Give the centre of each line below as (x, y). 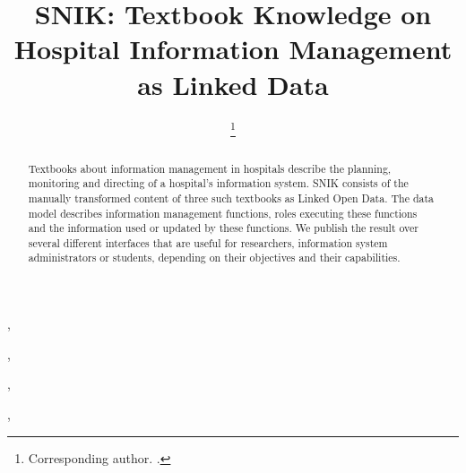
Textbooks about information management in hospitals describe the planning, (210, 168)
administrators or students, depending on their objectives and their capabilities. (214, 258)
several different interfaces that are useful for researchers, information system (208, 242)
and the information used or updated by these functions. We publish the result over (223, 228)
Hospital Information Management (233, 49)
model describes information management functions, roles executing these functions (223, 213)
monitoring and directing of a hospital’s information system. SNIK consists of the (218, 183)
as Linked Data (233, 84)
